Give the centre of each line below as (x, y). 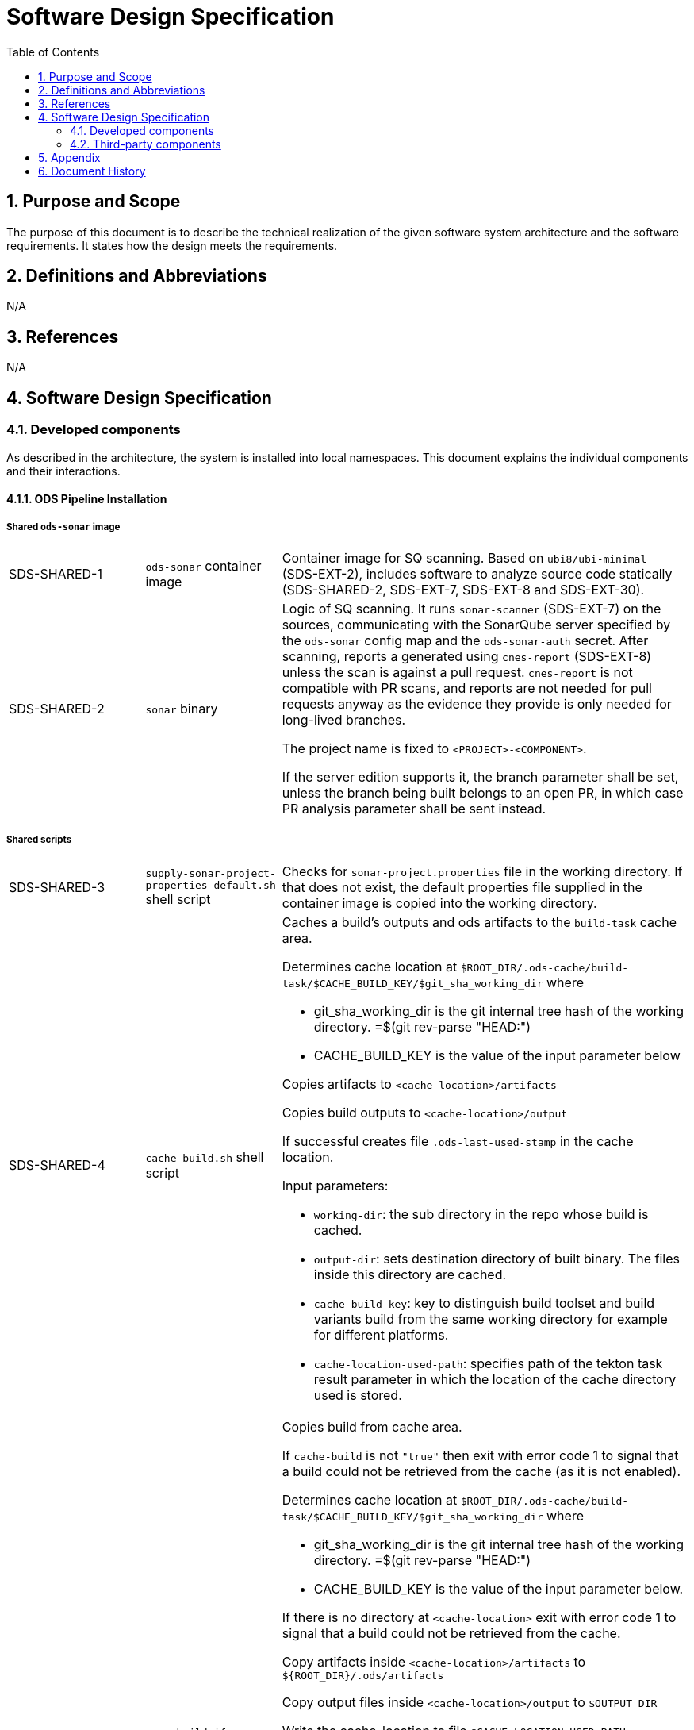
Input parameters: (335, 1185)
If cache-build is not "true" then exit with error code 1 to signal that (480, 1455)
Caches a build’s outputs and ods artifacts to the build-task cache (479, 922)
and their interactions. (63, 471)
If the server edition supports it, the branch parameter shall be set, (480, 777)
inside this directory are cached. (410, 1274)
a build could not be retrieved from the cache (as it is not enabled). (481, 1471)
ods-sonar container (203, 565)
